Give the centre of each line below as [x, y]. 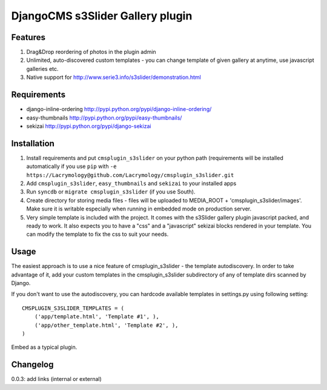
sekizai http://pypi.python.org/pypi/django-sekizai [89, 126]
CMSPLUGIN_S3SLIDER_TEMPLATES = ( [73, 308]
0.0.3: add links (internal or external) [57, 379]
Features [28, 37]
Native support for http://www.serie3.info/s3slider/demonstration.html [114, 77]
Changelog [32, 365]
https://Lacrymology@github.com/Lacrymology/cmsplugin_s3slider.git [130, 175]
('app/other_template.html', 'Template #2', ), [106, 325]
